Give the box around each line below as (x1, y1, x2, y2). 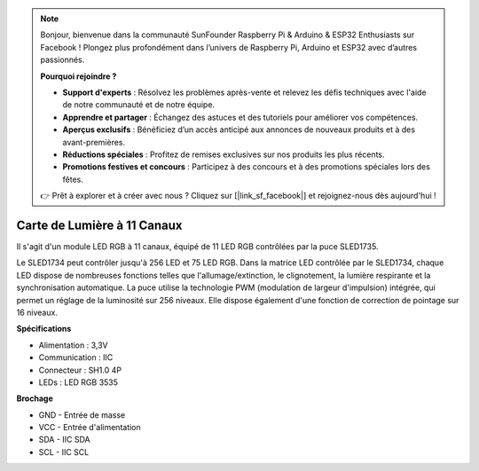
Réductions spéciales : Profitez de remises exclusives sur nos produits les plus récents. (62, 149, 385, 160)
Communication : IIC (38, 352, 114, 363)
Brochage (16, 393, 53, 404)
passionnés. (40, 54, 85, 66)
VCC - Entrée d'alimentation (38, 422, 141, 433)
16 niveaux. (16, 307, 58, 318)
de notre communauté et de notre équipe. (62, 99, 216, 110)
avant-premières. (62, 137, 126, 147)
